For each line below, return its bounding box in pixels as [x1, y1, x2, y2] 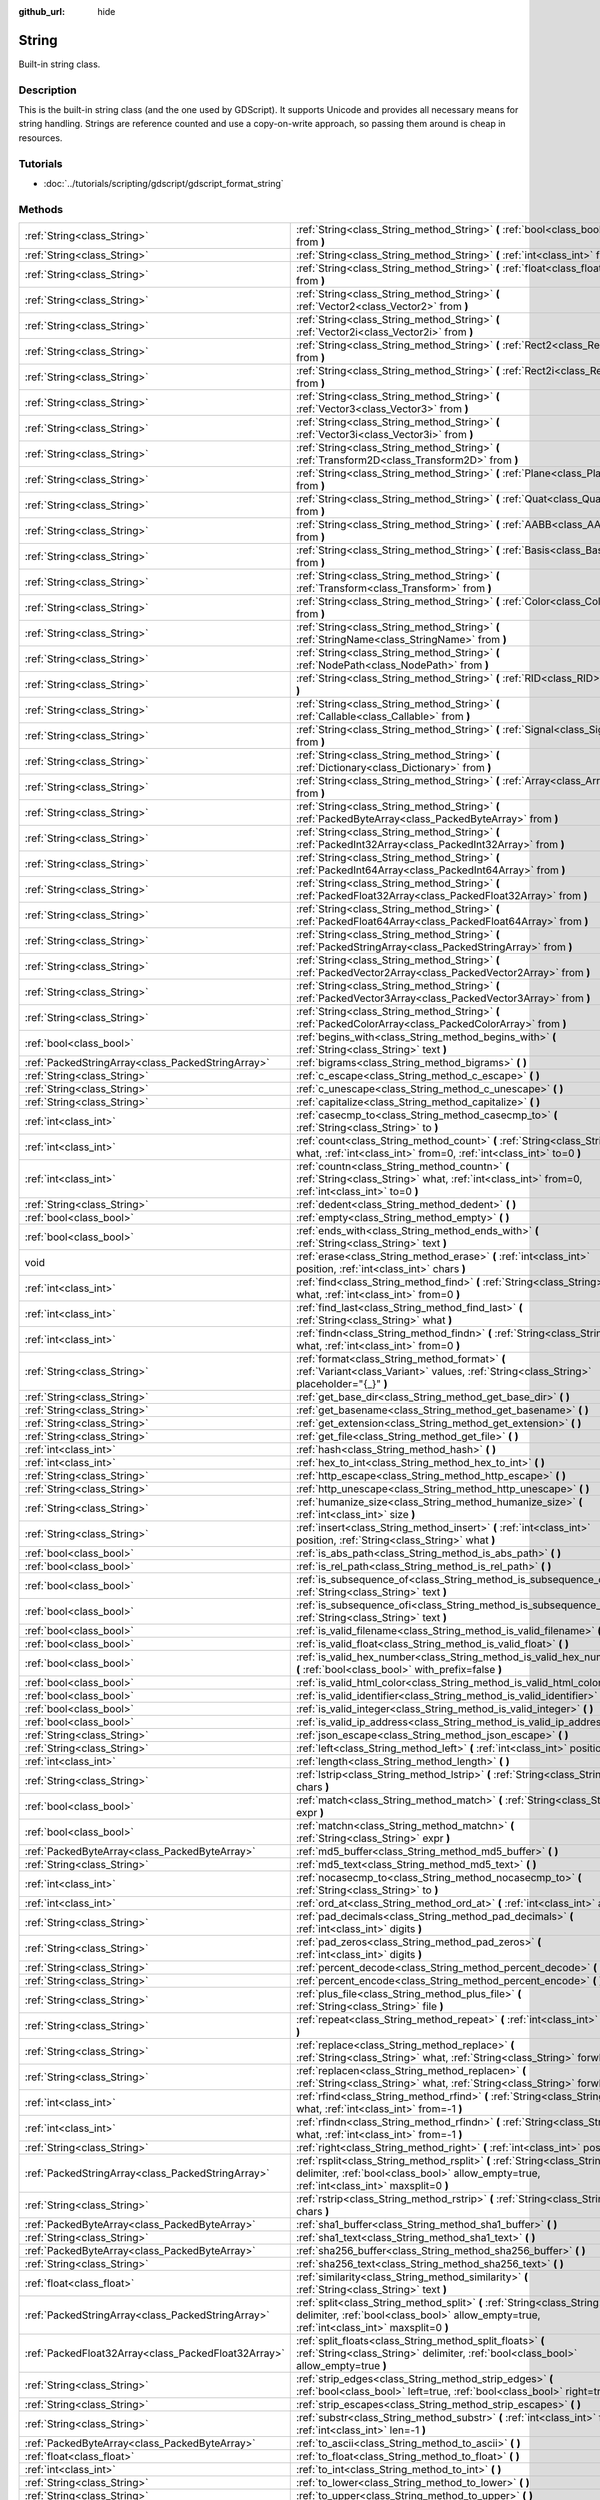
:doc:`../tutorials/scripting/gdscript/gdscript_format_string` [43, 177, 284, 189]
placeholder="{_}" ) [295, 1377, 389, 1391]
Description [18, 83, 77, 97]
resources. [18, 131, 63, 144]
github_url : [18, 6, 65, 17]
